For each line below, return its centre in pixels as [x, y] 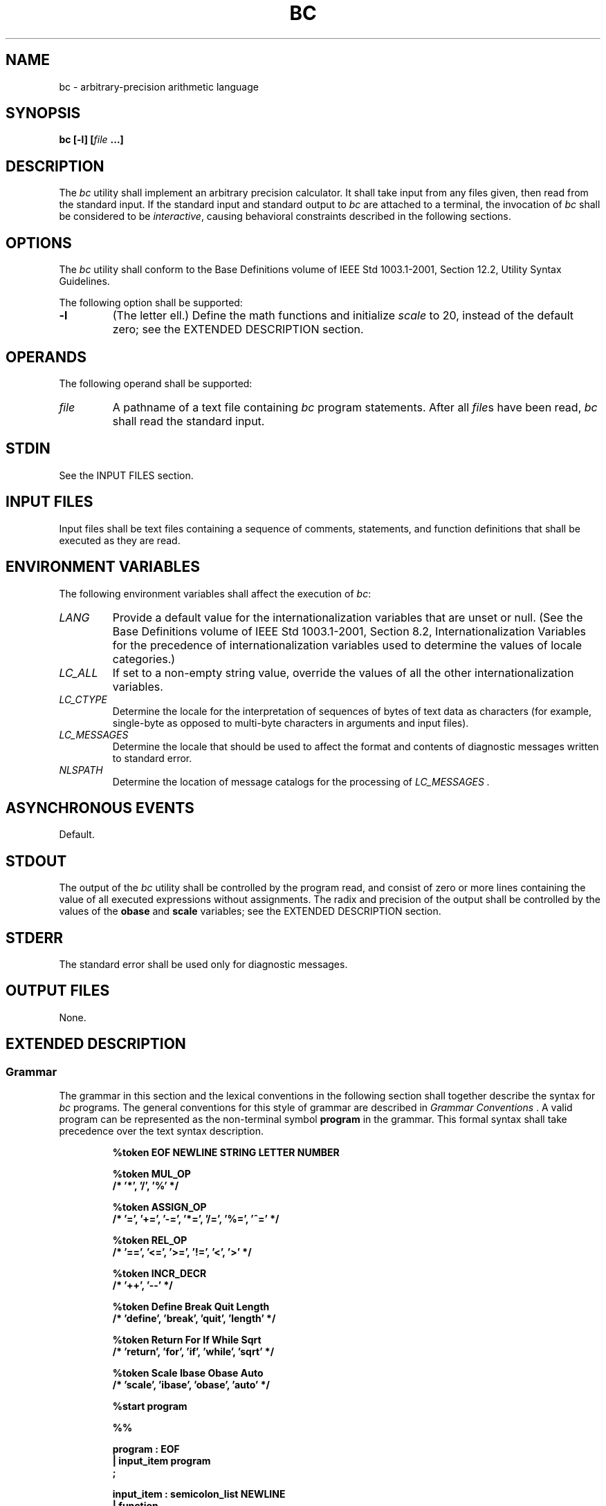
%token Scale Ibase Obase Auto [188, 1373]
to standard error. [152, 758]
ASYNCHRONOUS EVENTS [100, 808]
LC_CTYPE [83, 699]
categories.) [144, 659]
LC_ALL [79, 672]
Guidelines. [84, 281]
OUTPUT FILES [58, 991]
